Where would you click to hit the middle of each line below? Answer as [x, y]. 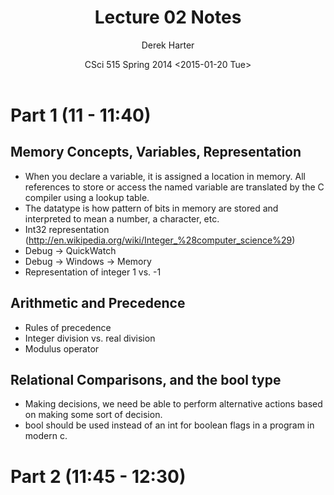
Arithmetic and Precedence [98, 303]
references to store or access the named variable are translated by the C [174, 187]
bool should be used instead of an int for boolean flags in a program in [169, 425]
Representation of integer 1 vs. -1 [93, 272]
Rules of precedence [68, 327]
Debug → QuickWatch [70, 250]
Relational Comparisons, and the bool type [146, 379]
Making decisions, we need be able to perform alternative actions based [173, 404]
